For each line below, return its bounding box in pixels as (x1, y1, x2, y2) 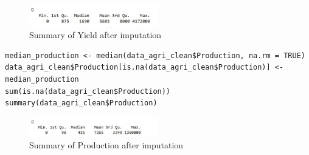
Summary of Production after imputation (29, 139, 184, 151)
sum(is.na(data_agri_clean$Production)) (5, 87, 171, 96)
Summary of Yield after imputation (29, 28, 162, 41)
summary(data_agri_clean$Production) (5, 99, 158, 108)
